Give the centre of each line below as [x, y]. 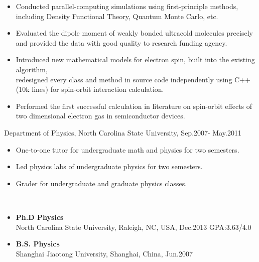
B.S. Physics [38, 244]
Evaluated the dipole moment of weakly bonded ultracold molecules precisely [134, 33]
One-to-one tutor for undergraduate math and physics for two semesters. [127, 149]
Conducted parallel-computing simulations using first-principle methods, [127, 6]
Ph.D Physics [40, 217]
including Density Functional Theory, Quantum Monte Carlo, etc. [117, 16]
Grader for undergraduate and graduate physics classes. [101, 183]
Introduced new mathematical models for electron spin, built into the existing [135, 59]
